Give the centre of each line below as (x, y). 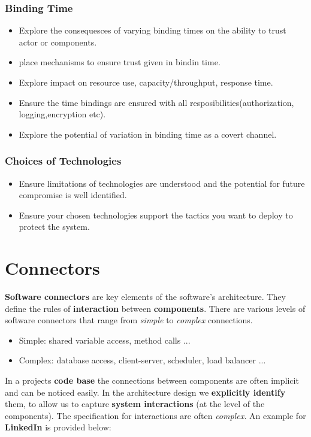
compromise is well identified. (73, 195)
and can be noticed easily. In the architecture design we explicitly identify (145, 392)
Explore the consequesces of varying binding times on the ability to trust (153, 30)
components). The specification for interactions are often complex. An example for (155, 415)
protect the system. (54, 227)
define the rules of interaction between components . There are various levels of (155, 308)
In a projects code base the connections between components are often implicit (152, 380)
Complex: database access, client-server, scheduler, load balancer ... (142, 360)
